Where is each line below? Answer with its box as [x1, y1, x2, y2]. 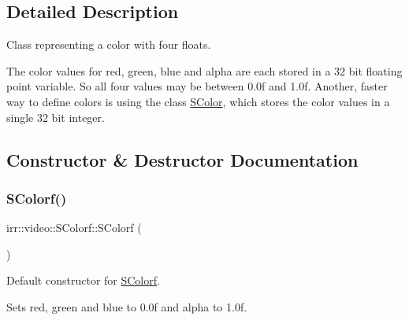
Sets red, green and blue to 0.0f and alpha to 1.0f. [6, 298, 247, 314]
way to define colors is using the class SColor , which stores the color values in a [6, 93, 390, 109]
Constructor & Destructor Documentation [6, 147, 359, 171]
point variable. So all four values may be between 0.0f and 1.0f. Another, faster [6, 78, 388, 94]
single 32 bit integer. [6, 109, 105, 125]
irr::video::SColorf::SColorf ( [6, 219, 142, 236]
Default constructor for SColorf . [6, 272, 160, 289]
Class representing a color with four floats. [6, 36, 211, 53]
